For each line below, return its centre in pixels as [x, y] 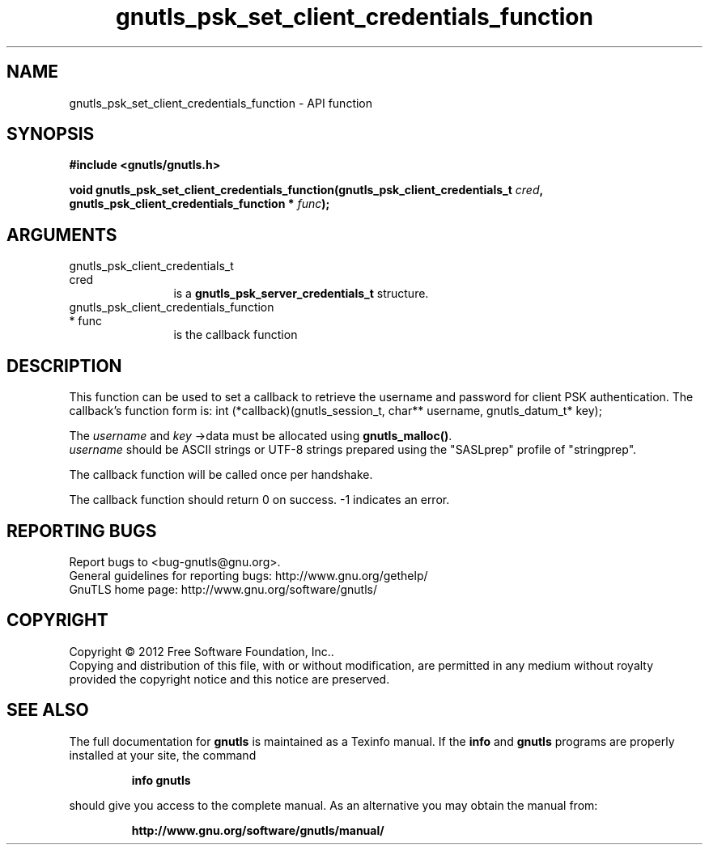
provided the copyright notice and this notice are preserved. [229, 679]
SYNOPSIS [51, 134]
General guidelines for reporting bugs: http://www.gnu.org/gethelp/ [248, 575]
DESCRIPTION [64, 366]
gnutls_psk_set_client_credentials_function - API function [221, 103]
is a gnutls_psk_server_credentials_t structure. [301, 294]
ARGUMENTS [62, 235]
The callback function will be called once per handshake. [221, 475]
